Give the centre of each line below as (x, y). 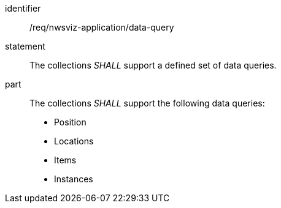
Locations (74, 141)
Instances (74, 179)
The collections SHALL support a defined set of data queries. (153, 65)
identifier (23, 8)
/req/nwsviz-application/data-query (102, 27)
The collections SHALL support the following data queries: (147, 103)
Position (70, 122)
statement (25, 46)
